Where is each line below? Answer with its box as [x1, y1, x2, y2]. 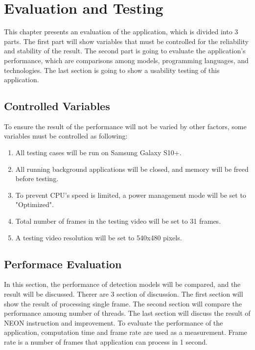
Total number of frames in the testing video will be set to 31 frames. [15, 216, 221, 226]
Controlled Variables [4, 98, 110, 114]
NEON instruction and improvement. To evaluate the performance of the [4, 317, 223, 327]
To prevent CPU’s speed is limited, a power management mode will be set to [15, 189, 246, 200]
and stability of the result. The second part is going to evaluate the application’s [4, 46, 246, 56]
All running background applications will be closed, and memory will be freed [15, 163, 249, 174]
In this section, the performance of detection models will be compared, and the [4, 279, 241, 289]
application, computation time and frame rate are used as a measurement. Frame [4, 327, 247, 337]
